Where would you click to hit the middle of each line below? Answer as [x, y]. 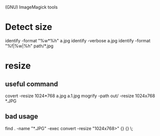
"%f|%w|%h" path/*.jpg [29, 46]
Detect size [29, 27]
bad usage [22, 117]
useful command [32, 84]
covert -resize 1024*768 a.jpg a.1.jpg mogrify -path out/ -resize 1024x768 [80, 96]
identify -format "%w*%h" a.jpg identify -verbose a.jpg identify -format [78, 40]
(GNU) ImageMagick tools [32, 7]
